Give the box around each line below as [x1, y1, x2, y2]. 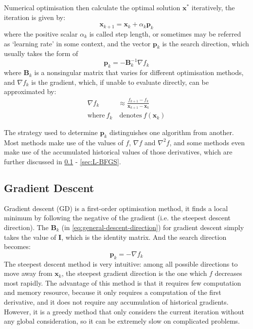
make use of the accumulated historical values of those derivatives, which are [4, 147, 233, 157]
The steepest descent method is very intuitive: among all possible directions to [4, 258, 238, 269]
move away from [4, 268, 53, 278]
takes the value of [4, 232, 56, 242]
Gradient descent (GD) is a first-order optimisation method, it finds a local [4, 203, 228, 213]
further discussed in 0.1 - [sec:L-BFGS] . [4, 156, 121, 167]
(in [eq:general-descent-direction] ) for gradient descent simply [61, 222, 244, 232]
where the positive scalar [4, 28, 78, 39]
